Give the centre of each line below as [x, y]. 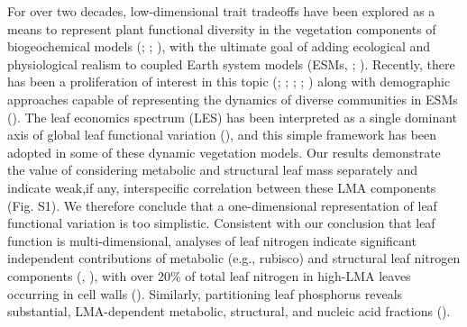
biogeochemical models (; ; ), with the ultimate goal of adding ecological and [219, 46]
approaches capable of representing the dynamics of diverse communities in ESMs [233, 99]
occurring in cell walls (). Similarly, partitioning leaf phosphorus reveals [205, 293]
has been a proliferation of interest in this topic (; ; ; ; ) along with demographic [229, 82]
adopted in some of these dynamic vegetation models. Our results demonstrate [224, 152]
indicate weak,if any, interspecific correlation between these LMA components [222, 187]
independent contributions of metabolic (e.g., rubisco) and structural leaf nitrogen [234, 258]
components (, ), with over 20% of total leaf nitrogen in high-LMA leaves [209, 275]
